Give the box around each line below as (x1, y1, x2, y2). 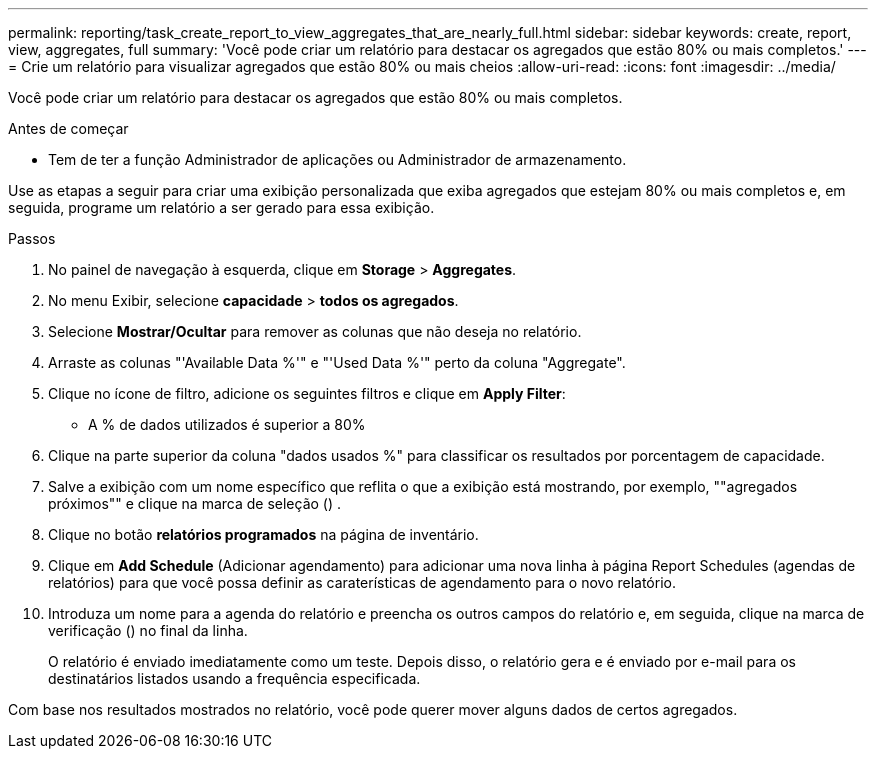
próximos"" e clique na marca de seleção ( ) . (48, 495, 342, 512)
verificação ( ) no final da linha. (48, 622, 248, 639)
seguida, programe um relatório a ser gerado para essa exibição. (8, 199, 435, 216)
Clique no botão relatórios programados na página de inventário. (48, 526, 479, 543)
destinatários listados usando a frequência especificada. (48, 670, 421, 687)
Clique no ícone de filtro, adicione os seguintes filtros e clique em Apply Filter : (48, 385, 566, 402)
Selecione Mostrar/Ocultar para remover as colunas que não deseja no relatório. (48, 323, 582, 340)
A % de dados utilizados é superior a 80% (88, 416, 366, 433)
